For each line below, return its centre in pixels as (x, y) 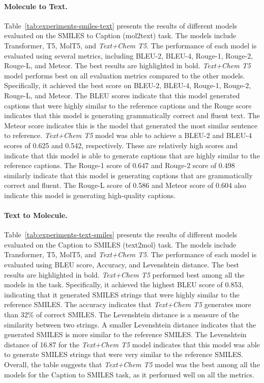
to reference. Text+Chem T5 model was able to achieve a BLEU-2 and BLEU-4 (128, 135)
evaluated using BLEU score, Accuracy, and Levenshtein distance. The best (122, 265)
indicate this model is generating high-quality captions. (90, 195)
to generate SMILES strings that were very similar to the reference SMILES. (124, 354)
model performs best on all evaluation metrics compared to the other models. (125, 75)
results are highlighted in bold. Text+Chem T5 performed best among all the (124, 274)
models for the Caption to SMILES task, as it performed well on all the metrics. (129, 374)
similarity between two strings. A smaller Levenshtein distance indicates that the (130, 324)
